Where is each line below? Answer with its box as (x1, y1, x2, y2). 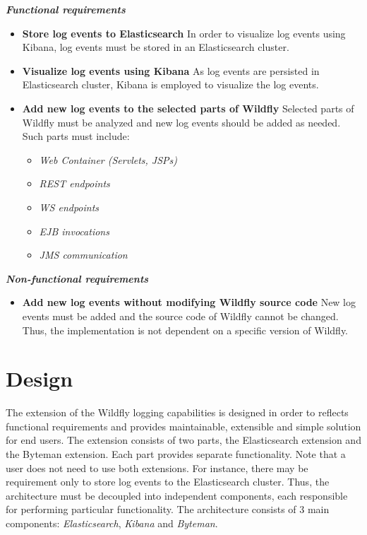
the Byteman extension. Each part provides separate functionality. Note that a (6, 447, 346, 461)
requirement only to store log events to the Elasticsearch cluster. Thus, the (6, 474, 330, 489)
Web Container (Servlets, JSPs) (39, 152, 178, 167)
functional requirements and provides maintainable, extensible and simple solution (6, 418, 361, 433)
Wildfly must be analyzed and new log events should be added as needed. (22, 114, 341, 129)
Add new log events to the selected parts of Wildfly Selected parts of (22, 100, 354, 115)
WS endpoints (39, 199, 100, 214)
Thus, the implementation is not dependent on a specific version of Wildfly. (22, 322, 348, 337)
